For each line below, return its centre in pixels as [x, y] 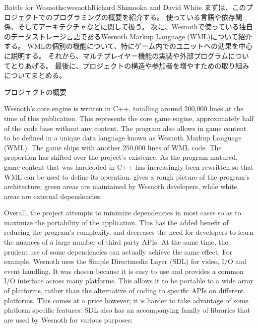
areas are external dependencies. [53, 196]
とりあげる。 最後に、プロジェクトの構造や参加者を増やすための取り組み [130, 65]
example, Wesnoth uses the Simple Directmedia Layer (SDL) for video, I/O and [126, 261]
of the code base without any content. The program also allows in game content [125, 128]
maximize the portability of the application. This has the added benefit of [116, 222]
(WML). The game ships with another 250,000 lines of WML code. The [113, 147]
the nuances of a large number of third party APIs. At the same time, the [116, 242]
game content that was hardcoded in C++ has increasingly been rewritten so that [129, 166]
